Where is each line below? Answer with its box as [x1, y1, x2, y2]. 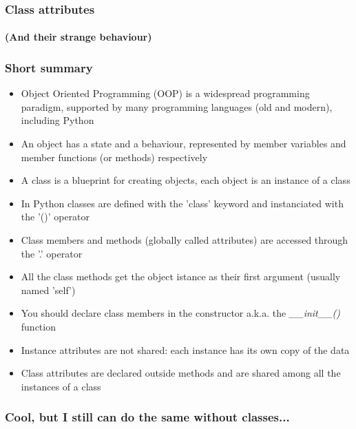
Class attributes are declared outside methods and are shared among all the [21, 366, 341, 380]
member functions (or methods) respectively [21, 149, 208, 164]
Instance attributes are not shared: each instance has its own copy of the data [21, 342, 350, 357]
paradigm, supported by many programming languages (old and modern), [21, 99, 333, 114]
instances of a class [21, 379, 101, 393]
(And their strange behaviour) [5, 30, 152, 44]
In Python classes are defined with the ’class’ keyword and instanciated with [21, 196, 344, 210]
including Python [21, 113, 94, 127]
